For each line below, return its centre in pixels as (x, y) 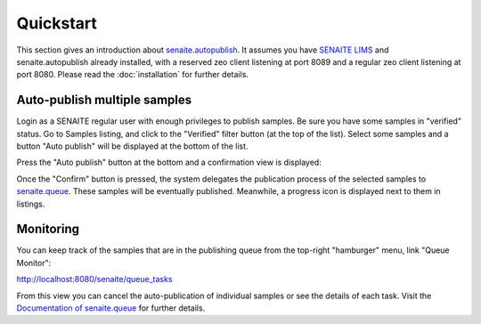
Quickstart (57, 23)
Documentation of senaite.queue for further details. (111, 308)
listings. (31, 204)
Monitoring (48, 229)
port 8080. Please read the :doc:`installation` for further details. (133, 75)
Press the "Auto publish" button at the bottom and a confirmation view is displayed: (169, 162)
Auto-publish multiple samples (104, 100)
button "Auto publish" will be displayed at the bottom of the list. (132, 146)
